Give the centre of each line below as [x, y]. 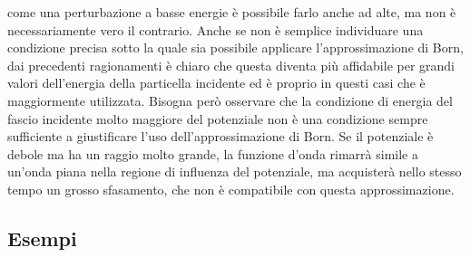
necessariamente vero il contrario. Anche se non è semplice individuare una [215, 29]
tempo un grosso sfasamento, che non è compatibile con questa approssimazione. [231, 189]
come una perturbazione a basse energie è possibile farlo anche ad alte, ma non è [232, 12]
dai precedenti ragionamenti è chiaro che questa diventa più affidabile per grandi [231, 65]
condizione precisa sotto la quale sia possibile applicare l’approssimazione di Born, [235, 48]
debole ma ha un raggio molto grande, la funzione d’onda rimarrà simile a [213, 153]
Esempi [42, 238]
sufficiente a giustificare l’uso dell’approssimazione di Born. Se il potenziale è [220, 136]
